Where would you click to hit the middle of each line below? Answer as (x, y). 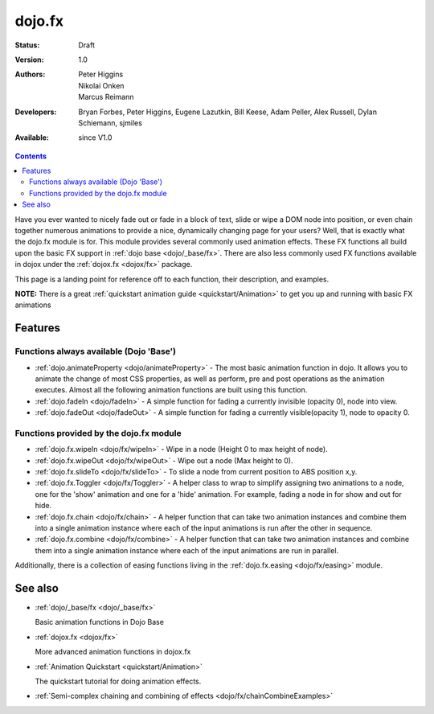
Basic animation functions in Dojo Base (100, 622)
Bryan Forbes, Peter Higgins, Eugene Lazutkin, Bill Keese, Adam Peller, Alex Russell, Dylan (228, 112)
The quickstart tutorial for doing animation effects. (118, 681)
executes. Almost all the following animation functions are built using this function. (171, 390)
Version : (29, 59)
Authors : (30, 74)
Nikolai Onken (101, 85)
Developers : (36, 112)
